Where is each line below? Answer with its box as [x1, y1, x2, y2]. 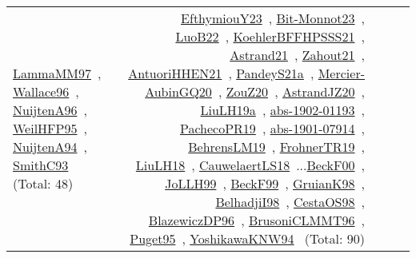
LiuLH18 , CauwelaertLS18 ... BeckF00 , [135, 156, 365, 174]
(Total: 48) [13, 174, 74, 193]
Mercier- [318, 64, 365, 82]
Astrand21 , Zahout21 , [230, 46, 365, 64]
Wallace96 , [13, 82, 79, 101]
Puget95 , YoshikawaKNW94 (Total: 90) [130, 229, 365, 248]
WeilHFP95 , [13, 119, 87, 137]
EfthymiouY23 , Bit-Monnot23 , [181, 9, 365, 27]
